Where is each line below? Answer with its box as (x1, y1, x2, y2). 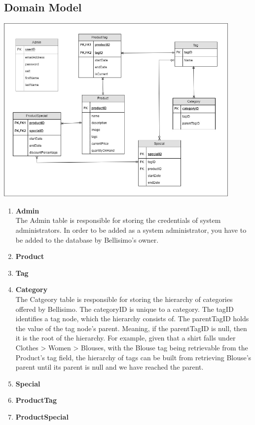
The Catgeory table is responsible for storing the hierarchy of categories (15, 294, 233, 304)
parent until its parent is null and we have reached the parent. (15, 362, 204, 372)
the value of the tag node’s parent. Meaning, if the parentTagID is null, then (15, 323, 247, 333)
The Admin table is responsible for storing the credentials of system (15, 215, 221, 225)
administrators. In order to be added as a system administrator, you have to (15, 225, 247, 235)
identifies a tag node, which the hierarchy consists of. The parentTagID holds (15, 313, 249, 324)
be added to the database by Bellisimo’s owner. (15, 234, 159, 245)
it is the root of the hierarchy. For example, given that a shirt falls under (15, 333, 236, 343)
